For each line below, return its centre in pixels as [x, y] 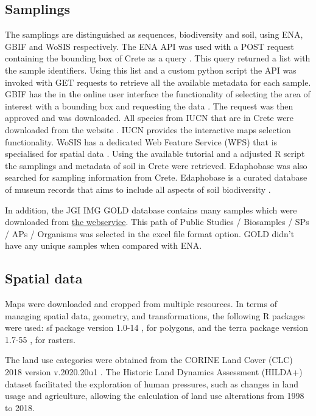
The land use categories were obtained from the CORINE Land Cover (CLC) [149, 360]
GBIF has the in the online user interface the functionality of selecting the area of [158, 94]
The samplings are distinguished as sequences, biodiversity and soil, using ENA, [154, 34]
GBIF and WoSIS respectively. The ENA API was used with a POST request [149, 46]
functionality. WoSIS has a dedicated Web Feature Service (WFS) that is [141, 141]
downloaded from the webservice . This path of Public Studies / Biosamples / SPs [157, 222]
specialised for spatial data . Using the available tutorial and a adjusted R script [155, 154]
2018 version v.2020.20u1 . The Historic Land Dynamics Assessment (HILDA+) [154, 372]
